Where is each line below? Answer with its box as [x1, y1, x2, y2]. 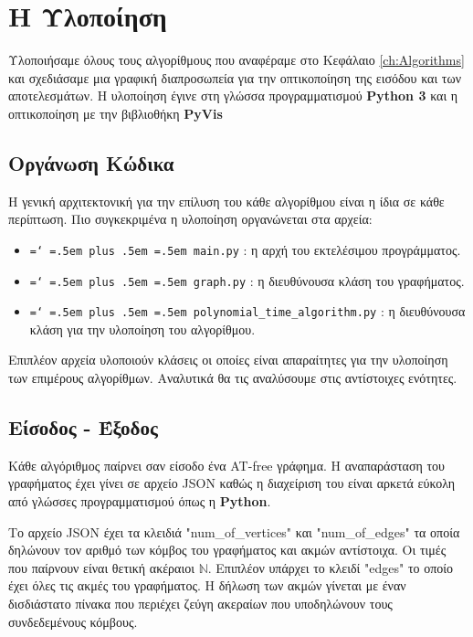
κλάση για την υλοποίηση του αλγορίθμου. [29, 319, 256, 338]
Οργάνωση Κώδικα [8, 148, 174, 176]
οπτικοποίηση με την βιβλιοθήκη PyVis [8, 103, 223, 122]
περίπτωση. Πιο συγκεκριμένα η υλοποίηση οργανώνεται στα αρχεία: [8, 209, 373, 228]
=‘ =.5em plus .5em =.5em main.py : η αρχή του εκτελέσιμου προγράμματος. [29, 239, 461, 259]
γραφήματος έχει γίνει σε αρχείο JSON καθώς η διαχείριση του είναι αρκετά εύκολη [8, 473, 456, 493]
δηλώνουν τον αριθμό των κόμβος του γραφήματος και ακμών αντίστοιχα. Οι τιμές [8, 540, 447, 559]
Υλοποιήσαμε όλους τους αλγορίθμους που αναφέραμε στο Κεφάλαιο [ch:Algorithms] [8, 50, 465, 69]
